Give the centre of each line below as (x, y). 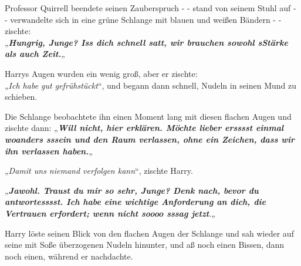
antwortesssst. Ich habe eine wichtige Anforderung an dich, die (135, 202)
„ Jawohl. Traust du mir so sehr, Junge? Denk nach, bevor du (132, 190)
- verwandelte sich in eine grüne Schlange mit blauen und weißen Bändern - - (143, 19)
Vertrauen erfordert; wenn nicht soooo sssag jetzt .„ (110, 213)
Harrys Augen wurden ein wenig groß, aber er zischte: (101, 73)
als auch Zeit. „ (35, 54)
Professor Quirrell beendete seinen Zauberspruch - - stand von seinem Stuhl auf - (150, 8)
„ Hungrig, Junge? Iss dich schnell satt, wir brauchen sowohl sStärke (146, 42)
